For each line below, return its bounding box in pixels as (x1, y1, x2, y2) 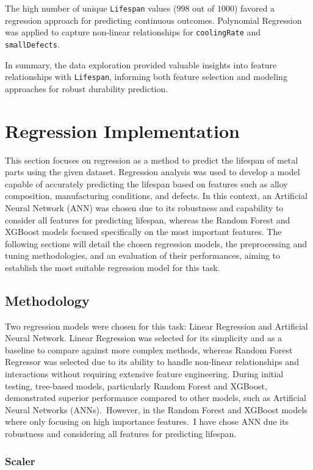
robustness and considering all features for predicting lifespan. (5, 427, 237, 440)
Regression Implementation (5, 118, 240, 143)
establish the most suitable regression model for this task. (5, 261, 220, 273)
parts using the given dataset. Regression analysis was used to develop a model (5, 165, 300, 178)
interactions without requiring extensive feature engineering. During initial (5, 367, 284, 380)
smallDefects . (5, 37, 60, 50)
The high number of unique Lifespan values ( (5, 2, 177, 14)
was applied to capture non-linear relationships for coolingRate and (5, 26, 261, 38)
